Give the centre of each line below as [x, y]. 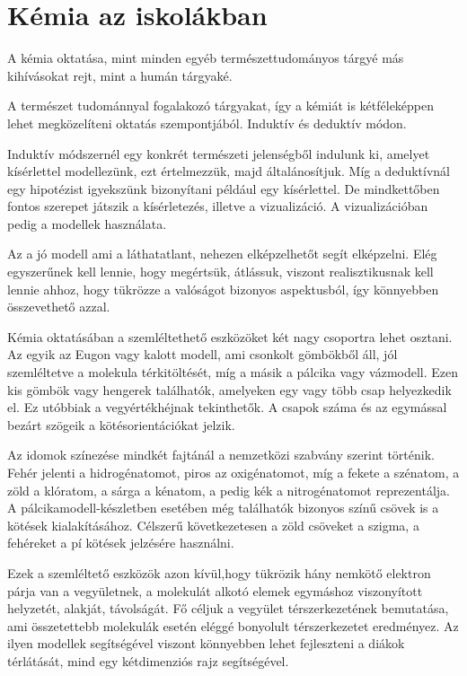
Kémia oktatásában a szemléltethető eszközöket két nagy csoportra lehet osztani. [230, 336]
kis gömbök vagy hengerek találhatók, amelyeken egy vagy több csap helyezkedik [229, 389]
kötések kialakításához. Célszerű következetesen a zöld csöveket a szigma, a [213, 525]
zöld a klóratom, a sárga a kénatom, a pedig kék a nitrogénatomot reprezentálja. [229, 490]
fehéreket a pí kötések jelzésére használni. [121, 543]
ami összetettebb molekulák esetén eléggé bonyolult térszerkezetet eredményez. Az [233, 625]
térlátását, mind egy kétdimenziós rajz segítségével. [148, 660]
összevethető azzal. [59, 307]
